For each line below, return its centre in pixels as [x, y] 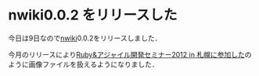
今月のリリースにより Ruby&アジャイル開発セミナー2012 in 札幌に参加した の [130, 54]
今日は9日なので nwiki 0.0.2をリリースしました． [85, 38]
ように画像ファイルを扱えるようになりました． [83, 64]
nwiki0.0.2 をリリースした [93, 15]
